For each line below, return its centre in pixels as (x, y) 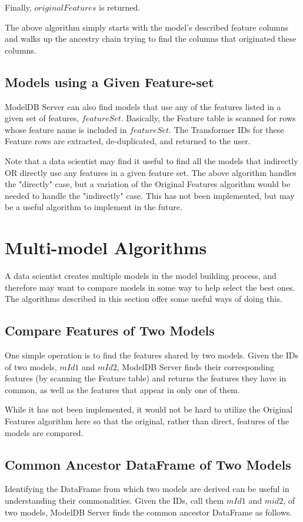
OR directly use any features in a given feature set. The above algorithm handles (151, 172)
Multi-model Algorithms (106, 247)
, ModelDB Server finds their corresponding (195, 366)
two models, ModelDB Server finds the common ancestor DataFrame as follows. (149, 512)
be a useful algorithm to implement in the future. (94, 207)
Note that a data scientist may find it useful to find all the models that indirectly (151, 160)
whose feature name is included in (66, 129)
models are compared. (44, 432)
